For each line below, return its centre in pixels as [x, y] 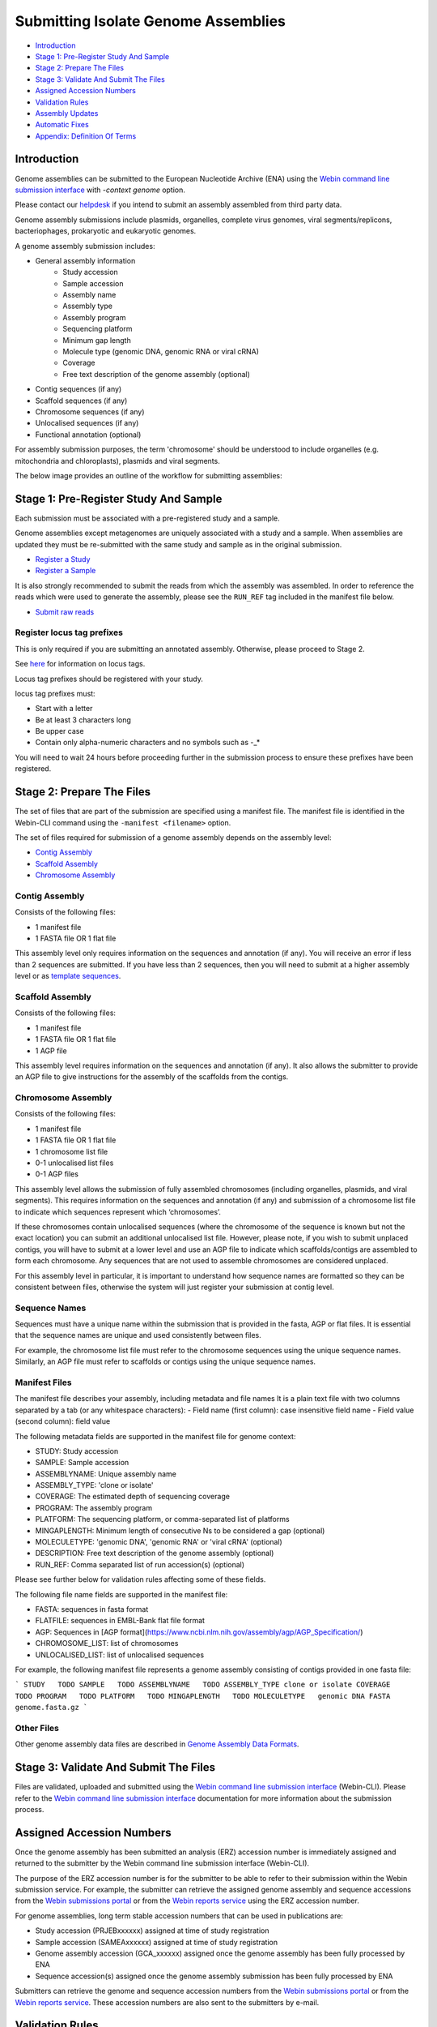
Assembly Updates [67, 113]
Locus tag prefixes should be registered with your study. [109, 679]
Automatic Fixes [62, 125]
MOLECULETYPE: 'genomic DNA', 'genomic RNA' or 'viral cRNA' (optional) [159, 1542]
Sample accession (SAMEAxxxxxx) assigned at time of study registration [157, 1942]
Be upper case [59, 731]
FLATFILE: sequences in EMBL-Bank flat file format [120, 1621]
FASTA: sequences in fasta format [92, 1609]
